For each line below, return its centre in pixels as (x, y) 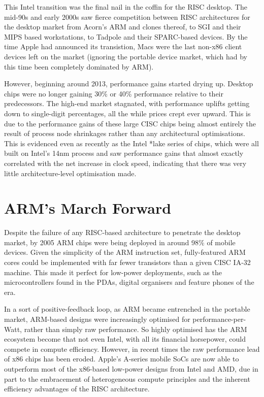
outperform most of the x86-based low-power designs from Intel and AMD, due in (131, 368)
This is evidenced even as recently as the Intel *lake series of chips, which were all (131, 143)
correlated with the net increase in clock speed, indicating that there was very (125, 163)
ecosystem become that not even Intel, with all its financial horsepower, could (125, 339)
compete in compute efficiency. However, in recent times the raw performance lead (132, 349)
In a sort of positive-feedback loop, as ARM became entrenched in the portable (127, 309)
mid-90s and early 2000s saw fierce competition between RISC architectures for (127, 16)
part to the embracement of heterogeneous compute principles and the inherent (127, 378)
